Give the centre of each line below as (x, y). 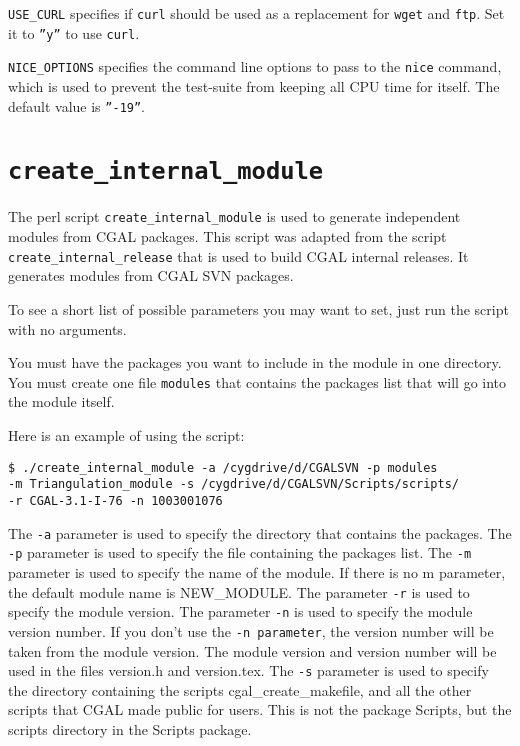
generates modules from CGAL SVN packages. (151, 275)
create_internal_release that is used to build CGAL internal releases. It (238, 255)
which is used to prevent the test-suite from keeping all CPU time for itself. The (254, 85)
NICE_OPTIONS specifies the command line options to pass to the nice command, (255, 66)
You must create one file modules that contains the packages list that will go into (257, 381)
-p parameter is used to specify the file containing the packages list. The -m (240, 552)
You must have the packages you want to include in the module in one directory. (255, 362)
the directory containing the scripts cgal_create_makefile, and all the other (240, 689)
